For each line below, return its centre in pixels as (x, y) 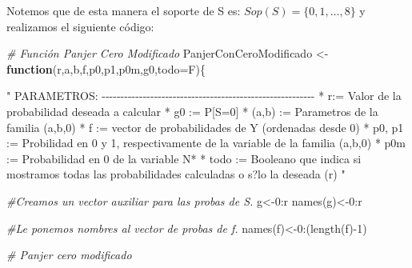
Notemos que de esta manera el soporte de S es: (124, 10)
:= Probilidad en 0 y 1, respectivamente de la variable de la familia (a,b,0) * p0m (206, 143)
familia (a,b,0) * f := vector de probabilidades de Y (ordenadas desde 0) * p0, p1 (205, 127)
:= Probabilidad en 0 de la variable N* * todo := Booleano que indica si (184, 158)
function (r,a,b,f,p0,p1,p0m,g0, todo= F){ (106, 68)
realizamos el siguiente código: (80, 26)
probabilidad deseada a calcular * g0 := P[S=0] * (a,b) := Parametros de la (192, 111)
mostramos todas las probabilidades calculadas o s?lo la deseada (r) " (176, 174)
